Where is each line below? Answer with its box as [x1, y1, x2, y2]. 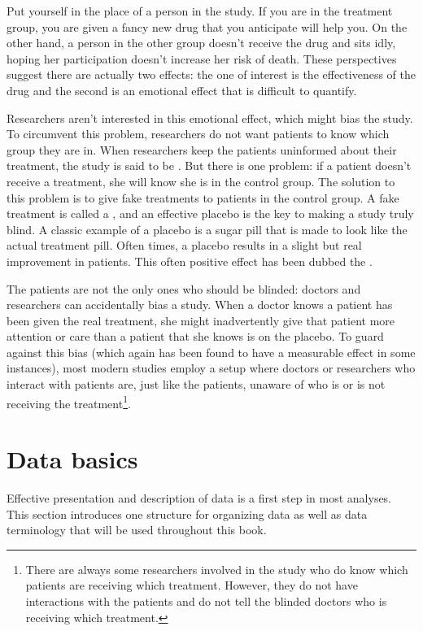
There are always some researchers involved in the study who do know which [25, 560, 408, 577]
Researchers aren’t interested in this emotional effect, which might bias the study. [7, 109, 413, 126]
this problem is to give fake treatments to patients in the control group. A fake [7, 189, 399, 206]
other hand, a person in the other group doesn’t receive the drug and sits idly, [7, 34, 396, 51]
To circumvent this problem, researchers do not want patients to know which [7, 125, 390, 142]
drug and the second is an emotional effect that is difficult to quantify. [7, 81, 357, 98]
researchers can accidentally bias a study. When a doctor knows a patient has [7, 296, 393, 313]
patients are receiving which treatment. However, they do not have [25, 577, 358, 594]
